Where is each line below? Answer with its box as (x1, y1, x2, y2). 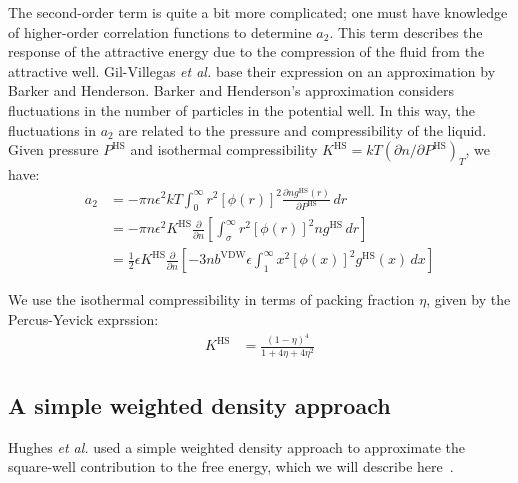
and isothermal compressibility (130, 139, 318, 160)
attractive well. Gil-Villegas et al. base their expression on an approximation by (8, 60, 496, 81)
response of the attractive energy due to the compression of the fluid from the (8, 41, 485, 62)
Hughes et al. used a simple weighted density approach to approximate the (8, 436, 465, 457)
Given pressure (8, 139, 99, 160)
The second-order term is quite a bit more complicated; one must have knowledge (8, 2, 508, 22)
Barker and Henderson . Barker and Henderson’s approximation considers (8, 80, 455, 101)
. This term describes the (329, 21, 483, 42)
